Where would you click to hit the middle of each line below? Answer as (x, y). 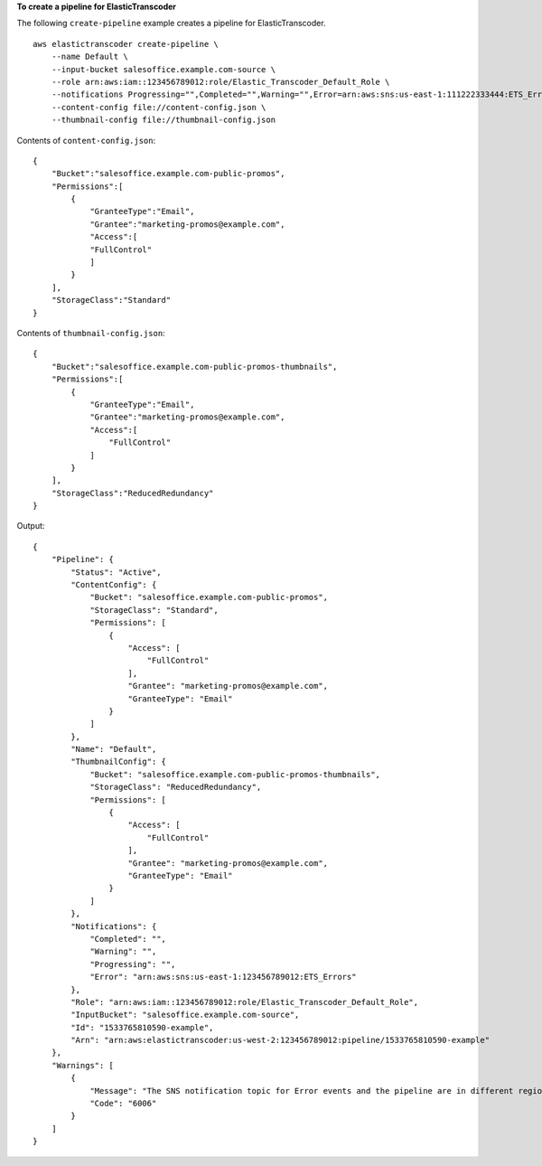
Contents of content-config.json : (86, 140)
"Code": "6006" (123, 1104)
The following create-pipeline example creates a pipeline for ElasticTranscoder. (171, 24)
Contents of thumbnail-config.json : (91, 333)
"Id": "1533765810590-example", (142, 1027)
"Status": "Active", (116, 572)
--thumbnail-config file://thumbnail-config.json (163, 120)
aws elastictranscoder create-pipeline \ (126, 44)
